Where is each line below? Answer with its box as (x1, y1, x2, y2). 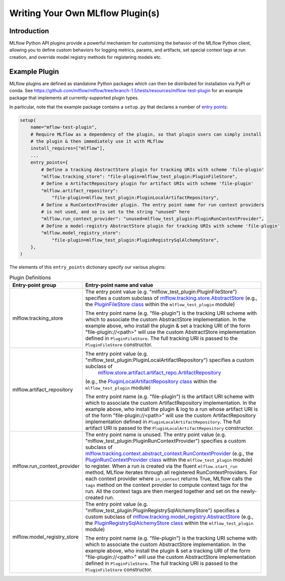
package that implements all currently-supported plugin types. (9, 95, 139, 101)
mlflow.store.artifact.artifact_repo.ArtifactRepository (98, 369, 222, 376)
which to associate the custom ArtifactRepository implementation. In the (85, 399, 256, 406)
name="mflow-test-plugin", (30, 124, 98, 130)
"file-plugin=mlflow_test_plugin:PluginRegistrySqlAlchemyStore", (51, 237, 219, 243)
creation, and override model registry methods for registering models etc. (9, 54, 162, 60)
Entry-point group (12, 282, 56, 289)
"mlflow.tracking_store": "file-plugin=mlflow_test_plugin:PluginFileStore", (41, 174, 238, 180)
